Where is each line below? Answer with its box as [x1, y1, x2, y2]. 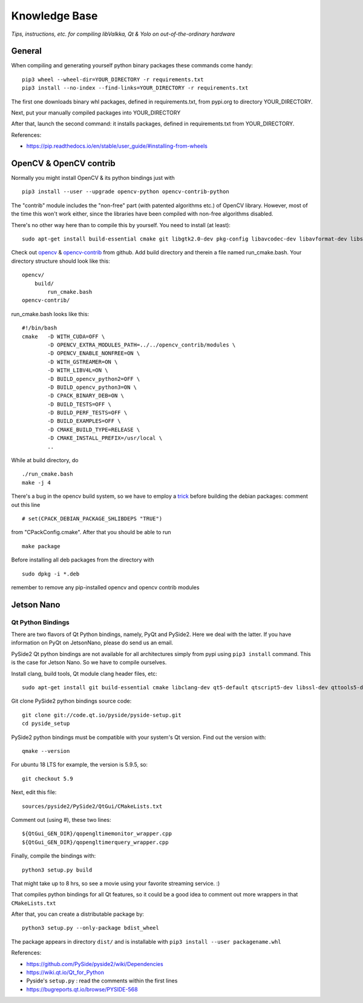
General [11, 46, 42, 56]
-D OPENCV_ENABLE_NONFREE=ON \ [47, 350, 140, 357]
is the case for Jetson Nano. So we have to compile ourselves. [11, 659, 167, 666]
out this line [11, 501, 41, 508]
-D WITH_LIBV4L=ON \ [47, 367, 108, 374]
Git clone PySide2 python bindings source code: [11, 697, 132, 705]
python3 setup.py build [22, 866, 93, 873]
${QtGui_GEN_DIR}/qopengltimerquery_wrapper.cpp [22, 839, 169, 846]
